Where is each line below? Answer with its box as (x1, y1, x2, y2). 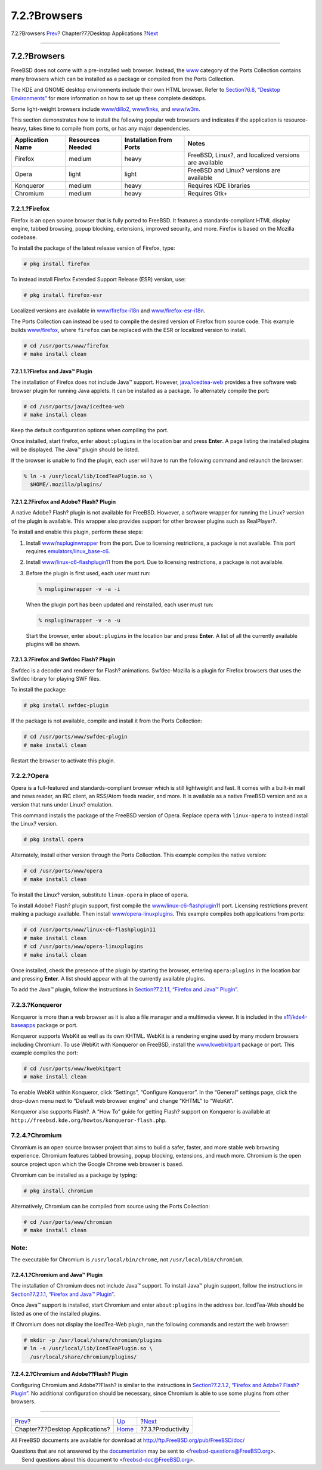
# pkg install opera (23, 836, 83, 843)
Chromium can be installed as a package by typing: (11, 1171, 137, 1179)
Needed (69, 143, 92, 151)
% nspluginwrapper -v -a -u (38, 617, 120, 624)
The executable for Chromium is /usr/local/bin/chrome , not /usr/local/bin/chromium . (11, 1256, 244, 1263)
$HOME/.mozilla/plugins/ (30, 481, 103, 488)
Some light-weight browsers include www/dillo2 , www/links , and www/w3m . (11, 106, 200, 113)
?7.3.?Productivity (140, 1425, 190, 1433)
